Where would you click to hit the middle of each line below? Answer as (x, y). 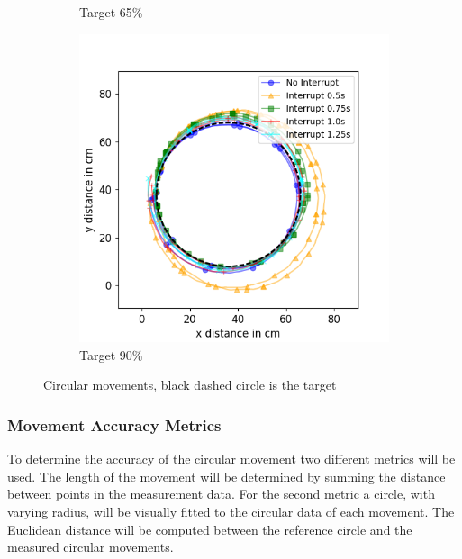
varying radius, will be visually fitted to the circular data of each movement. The (231, 511)
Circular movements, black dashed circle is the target (190, 385)
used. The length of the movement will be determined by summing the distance (226, 476)
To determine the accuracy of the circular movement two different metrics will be (231, 459)
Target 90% (111, 354)
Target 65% (111, 12)
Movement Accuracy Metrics (114, 424)
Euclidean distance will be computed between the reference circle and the (210, 529)
